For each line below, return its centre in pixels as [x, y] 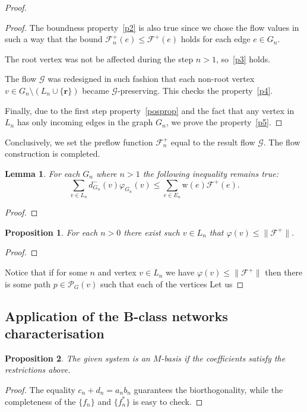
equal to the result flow [213, 142]
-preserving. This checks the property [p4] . [195, 90]
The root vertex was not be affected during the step [99, 58]
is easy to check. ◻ [168, 401]
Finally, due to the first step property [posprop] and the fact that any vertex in [150, 110]
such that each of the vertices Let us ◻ [172, 283]
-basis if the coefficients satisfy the [223, 358]
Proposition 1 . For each [51, 232]
